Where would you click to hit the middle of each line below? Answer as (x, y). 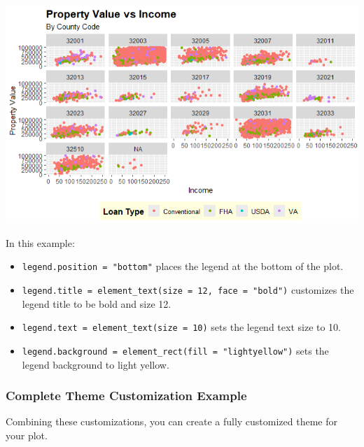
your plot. (27, 435)
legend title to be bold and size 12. (97, 303)
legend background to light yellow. (96, 364)
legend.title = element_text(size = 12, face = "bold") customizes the (188, 290)
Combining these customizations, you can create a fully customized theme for (172, 421)
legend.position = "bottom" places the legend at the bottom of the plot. (183, 266)
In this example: (40, 242)
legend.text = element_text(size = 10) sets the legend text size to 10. (182, 327)
